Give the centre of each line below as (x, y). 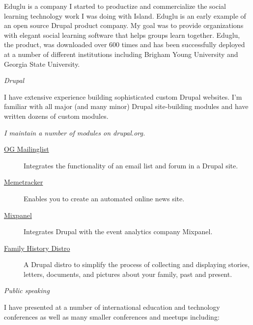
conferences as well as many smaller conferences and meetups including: (112, 316)
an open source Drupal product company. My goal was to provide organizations (124, 25)
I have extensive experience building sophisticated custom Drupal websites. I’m (123, 96)
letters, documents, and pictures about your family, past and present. (128, 274)
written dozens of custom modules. (56, 116)
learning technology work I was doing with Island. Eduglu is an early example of (125, 15)
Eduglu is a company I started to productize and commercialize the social (115, 6)
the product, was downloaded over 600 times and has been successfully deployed (125, 44)
